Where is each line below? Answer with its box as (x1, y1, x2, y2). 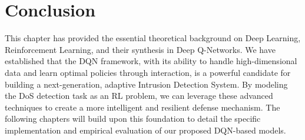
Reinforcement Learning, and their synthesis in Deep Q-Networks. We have (5, 43, 276, 55)
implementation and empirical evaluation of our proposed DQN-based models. (5, 124, 286, 136)
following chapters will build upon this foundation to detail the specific (5, 112, 261, 125)
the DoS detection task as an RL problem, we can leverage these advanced (5, 89, 273, 102)
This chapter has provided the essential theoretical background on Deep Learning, (5, 32, 301, 44)
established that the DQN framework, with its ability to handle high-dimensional (5, 55, 297, 67)
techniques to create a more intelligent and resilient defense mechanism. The (5, 101, 280, 113)
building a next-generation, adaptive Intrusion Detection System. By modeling (5, 78, 288, 90)
